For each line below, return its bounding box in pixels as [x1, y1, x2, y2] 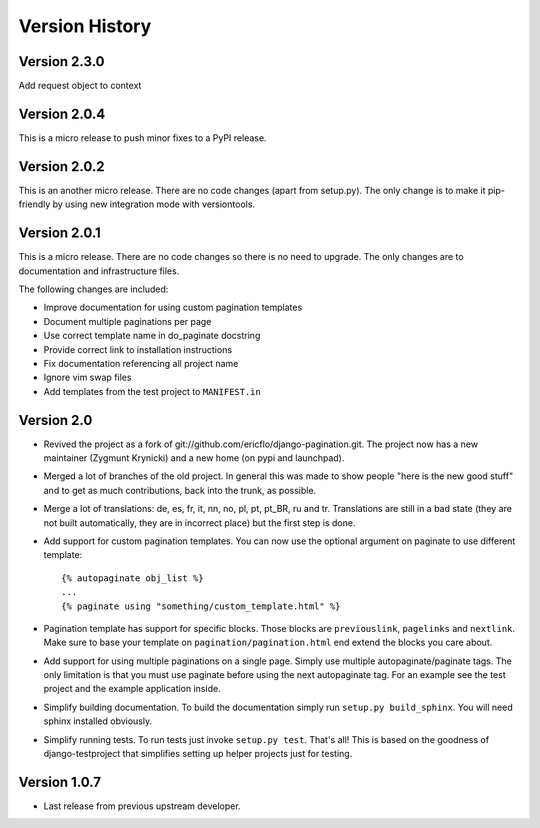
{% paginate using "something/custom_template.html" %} [61, 600, 341, 612]
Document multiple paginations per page [43, 315, 212, 327]
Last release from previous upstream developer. [43, 800, 241, 812]
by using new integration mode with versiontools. [52, 198, 255, 210]
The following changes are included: [18, 283, 169, 295]
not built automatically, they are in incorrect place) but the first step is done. [43, 516, 356, 529]
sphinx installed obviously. [43, 715, 153, 727]
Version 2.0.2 [18, 158, 105, 175]
